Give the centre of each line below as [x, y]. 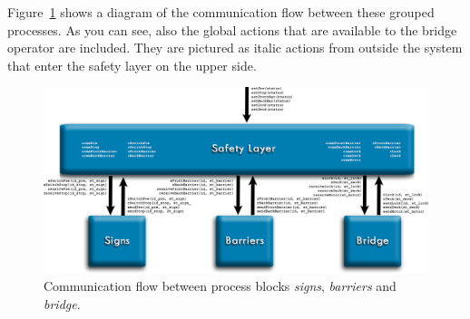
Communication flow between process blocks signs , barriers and [220, 286]
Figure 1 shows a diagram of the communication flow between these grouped [221, 12]
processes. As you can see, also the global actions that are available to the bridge [232, 29]
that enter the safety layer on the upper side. [132, 65]
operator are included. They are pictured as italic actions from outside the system [235, 48]
